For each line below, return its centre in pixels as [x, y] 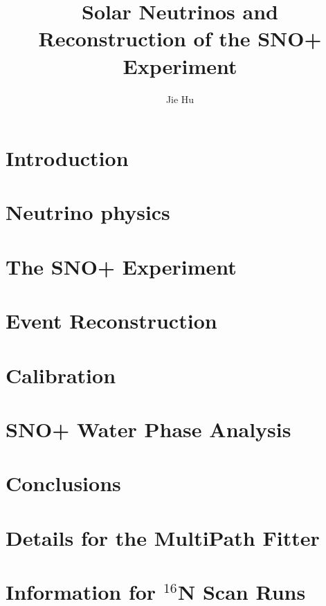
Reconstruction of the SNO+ [180, 38]
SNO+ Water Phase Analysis [148, 429]
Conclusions [63, 483]
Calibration [61, 375]
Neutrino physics [88, 212]
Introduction [67, 158]
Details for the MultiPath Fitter [163, 537]
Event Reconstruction [111, 321]
